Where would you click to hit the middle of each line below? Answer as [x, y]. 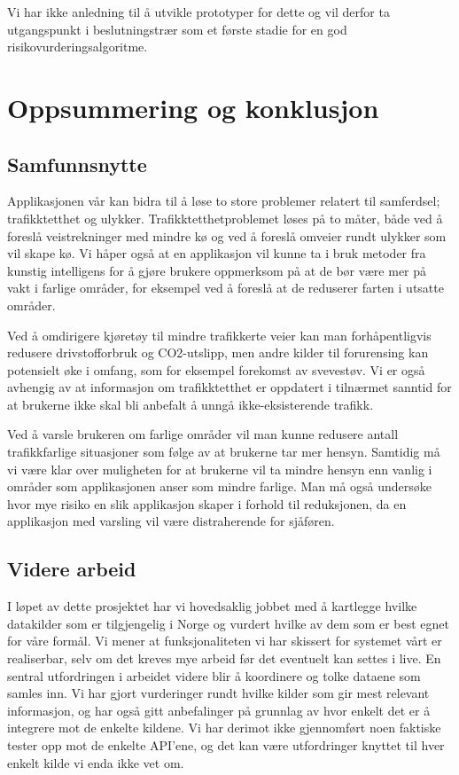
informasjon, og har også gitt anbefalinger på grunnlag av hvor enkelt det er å [219, 710]
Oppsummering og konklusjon [193, 107]
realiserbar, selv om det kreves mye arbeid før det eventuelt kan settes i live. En [224, 658]
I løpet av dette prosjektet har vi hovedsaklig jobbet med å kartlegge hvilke [212, 606]
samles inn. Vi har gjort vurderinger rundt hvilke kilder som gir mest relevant [218, 693]
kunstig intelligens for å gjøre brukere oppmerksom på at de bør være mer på [217, 270]
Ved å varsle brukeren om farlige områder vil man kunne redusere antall [203, 434]
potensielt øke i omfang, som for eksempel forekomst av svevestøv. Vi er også [216, 369]
